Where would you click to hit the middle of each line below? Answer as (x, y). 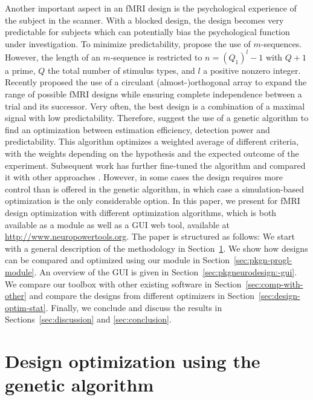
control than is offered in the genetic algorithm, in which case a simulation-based (155, 189)
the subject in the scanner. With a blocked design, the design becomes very (144, 20)
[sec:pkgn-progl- (263, 260)
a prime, (20, 70)
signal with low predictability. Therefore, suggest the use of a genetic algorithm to (157, 118)
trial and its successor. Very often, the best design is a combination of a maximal (155, 106)
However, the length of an (53, 57)
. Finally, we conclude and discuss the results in (134, 307)
